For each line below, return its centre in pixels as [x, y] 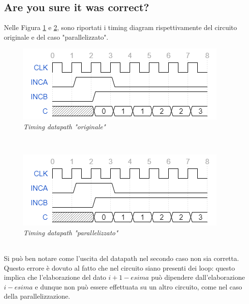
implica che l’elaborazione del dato [55, 277]
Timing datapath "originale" [65, 126]
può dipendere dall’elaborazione [198, 277]
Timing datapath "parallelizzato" [71, 232]
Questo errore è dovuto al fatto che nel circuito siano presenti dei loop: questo [119, 267]
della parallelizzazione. [37, 296]
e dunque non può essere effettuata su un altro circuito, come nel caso [139, 286]
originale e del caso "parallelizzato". [56, 37]
